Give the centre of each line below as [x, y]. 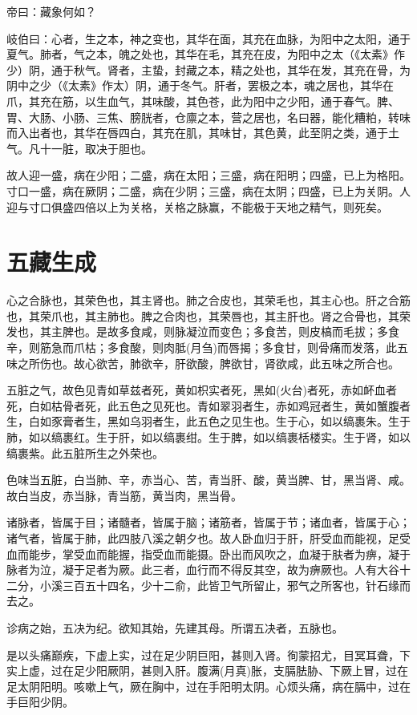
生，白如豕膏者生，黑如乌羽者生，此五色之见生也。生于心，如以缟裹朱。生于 [208, 421]
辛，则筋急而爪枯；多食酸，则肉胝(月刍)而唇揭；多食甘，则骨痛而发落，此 [202, 347]
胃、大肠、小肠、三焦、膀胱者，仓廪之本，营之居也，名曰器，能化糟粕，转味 [208, 117]
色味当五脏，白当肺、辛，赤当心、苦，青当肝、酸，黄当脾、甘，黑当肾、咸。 [208, 480]
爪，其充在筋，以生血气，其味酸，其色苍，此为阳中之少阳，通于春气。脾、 [203, 101]
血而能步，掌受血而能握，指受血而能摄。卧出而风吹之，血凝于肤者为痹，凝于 [208, 553]
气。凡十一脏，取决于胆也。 [79, 148]
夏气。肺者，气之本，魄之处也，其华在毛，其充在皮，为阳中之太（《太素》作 [206, 54]
